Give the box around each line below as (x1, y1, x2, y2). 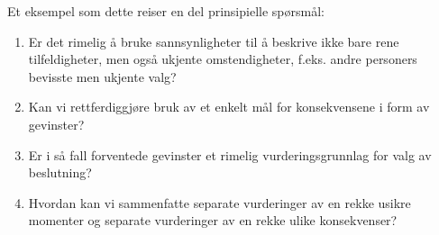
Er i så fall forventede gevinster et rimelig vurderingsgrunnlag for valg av (28, 145, 432, 164)
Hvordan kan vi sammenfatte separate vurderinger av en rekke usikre (28, 193, 411, 212)
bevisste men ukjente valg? (28, 67, 177, 86)
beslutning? (28, 163, 92, 182)
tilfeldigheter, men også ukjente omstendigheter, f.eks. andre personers (28, 50, 417, 68)
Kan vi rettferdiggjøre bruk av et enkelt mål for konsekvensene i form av (28, 97, 430, 116)
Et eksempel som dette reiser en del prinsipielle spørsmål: (7, 2, 325, 20)
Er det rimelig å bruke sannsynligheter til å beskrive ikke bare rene (28, 32, 399, 50)
